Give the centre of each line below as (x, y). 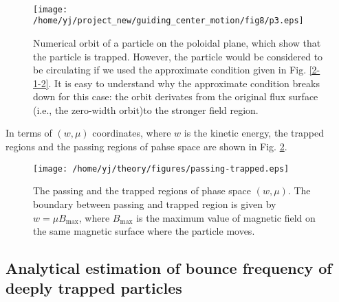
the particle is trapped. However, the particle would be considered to (178, 56)
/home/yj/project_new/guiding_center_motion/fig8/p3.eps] (168, 21)
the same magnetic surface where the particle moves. (144, 231)
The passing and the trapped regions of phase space (142, 190)
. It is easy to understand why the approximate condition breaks (184, 83)
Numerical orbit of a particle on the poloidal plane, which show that (177, 42)
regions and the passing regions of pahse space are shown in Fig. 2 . (146, 147)
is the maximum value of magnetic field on (226, 217)
